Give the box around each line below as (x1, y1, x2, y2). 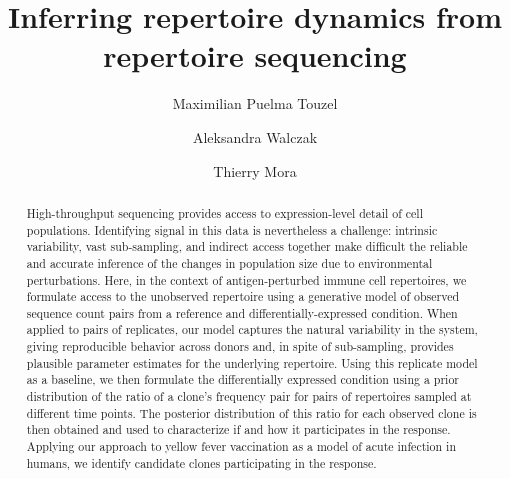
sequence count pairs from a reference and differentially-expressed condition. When (26, 304, 458, 321)
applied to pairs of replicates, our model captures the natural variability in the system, (26, 321, 478, 338)
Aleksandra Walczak (192, 126, 318, 147)
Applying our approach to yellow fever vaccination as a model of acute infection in (26, 438, 457, 455)
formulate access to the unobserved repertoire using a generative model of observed (26, 288, 460, 305)
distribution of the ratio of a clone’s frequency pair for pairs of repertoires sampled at (26, 388, 472, 405)
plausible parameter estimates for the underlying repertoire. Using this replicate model (26, 354, 478, 371)
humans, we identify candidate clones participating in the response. (26, 454, 377, 471)
